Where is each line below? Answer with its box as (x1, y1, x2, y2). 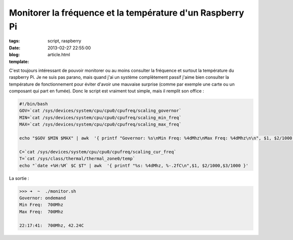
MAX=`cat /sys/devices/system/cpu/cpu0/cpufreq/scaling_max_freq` (19, 122, 182, 127)
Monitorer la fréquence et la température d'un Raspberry (9, 7, 244, 18)
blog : (9, 52, 20, 58)
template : (9, 59, 29, 65)
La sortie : (9, 175, 29, 181)
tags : (9, 38, 20, 44)
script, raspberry (47, 38, 82, 44)
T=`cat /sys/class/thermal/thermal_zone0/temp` (19, 156, 135, 161)
